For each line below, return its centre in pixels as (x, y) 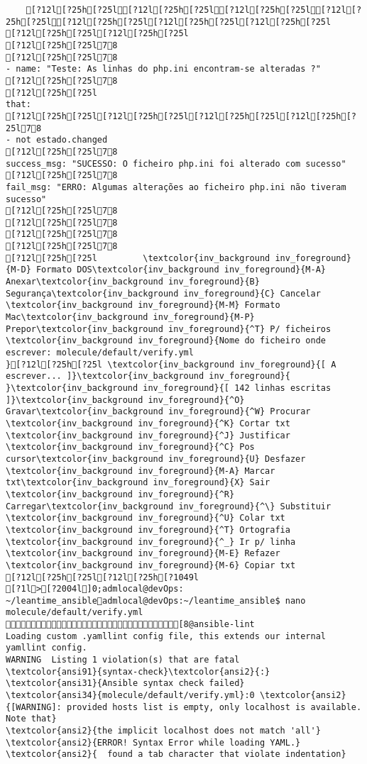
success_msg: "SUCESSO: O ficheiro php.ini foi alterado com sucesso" (176, 164)
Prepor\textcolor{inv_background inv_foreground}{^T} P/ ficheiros (169, 329)
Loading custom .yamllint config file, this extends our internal (166, 636)
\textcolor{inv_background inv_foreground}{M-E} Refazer (143, 554)
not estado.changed (62, 140)
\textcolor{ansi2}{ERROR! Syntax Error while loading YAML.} (153, 742)
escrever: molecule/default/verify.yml (100, 353)
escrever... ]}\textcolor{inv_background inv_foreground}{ (148, 376)
